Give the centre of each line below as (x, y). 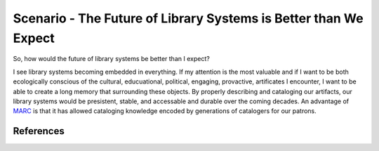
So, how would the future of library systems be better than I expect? (111, 59)
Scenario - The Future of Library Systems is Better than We (188, 18)
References (39, 131)
